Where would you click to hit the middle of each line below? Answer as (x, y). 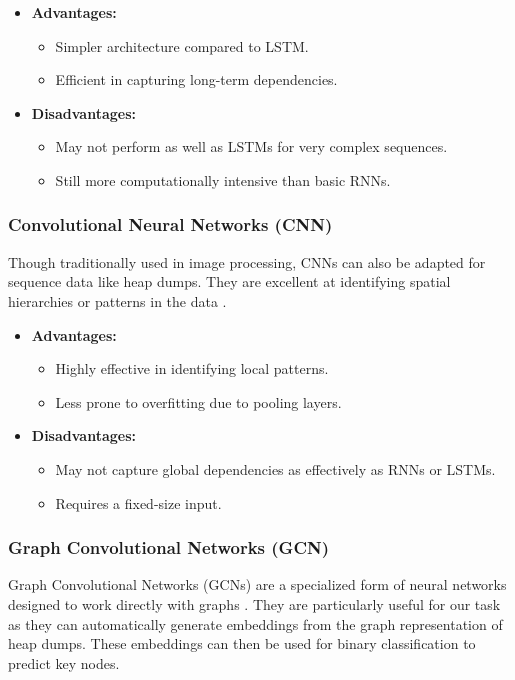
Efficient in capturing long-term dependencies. (196, 79)
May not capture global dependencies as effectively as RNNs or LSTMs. (275, 468)
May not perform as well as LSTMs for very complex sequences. (251, 146)
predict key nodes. (64, 662)
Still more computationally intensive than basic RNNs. (223, 179)
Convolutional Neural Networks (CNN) (170, 224)
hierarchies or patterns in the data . (117, 300)
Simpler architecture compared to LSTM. (182, 45)
